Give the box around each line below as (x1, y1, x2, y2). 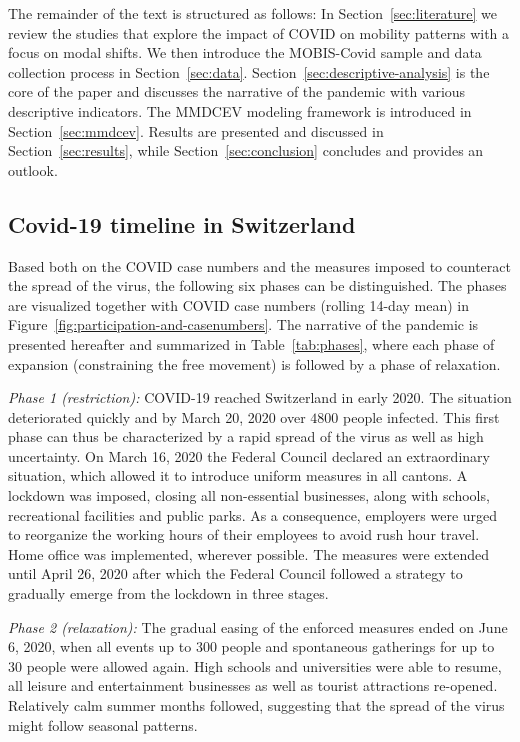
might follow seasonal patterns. (8, 714, 198, 735)
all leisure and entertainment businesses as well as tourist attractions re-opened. (8, 675, 498, 696)
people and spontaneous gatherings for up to (221, 636, 495, 657)
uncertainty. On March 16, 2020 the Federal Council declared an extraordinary (8, 445, 490, 466)
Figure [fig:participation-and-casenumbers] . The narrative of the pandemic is (8, 314, 479, 335)
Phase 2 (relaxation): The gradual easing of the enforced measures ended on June (8, 616, 508, 637)
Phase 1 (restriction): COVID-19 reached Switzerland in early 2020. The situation (8, 387, 512, 408)
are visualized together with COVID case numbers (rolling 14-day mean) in (8, 294, 470, 315)
